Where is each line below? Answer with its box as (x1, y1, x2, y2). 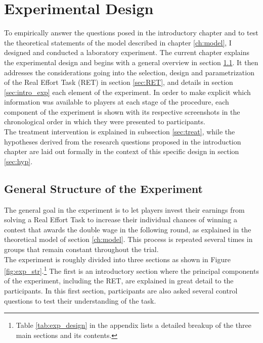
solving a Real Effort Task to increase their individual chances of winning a (4, 214, 237, 225)
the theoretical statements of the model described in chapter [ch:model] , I (4, 37, 232, 47)
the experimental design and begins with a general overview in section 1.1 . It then (4, 57, 258, 67)
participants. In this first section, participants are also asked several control (4, 285, 238, 296)
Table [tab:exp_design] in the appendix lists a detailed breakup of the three (16, 320, 251, 330)
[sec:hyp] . (4, 156, 33, 166)
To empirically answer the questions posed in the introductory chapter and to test (4, 27, 258, 38)
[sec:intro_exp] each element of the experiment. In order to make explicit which (4, 86, 251, 97)
